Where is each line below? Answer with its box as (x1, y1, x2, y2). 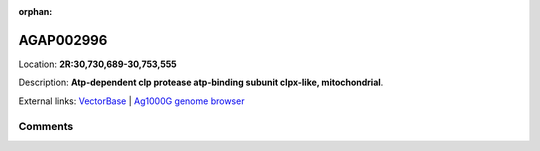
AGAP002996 (18, 31, 108, 49)
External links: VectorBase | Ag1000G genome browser (18, 95, 245, 107)
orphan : (18, 6, 53, 17)
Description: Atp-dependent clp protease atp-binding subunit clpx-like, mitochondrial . (18, 76, 384, 89)
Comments (18, 120, 74, 134)
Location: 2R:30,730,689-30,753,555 (18, 58, 177, 70)
